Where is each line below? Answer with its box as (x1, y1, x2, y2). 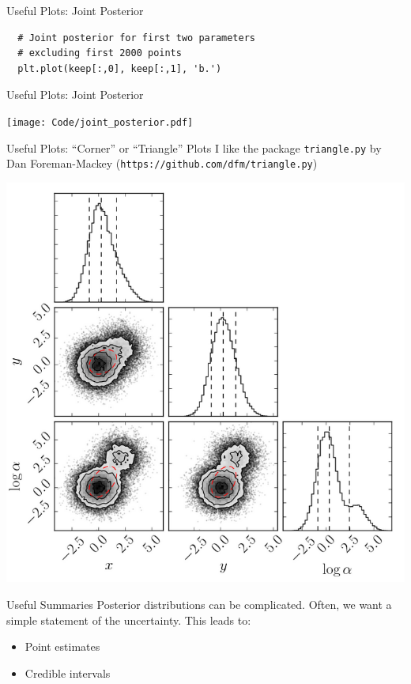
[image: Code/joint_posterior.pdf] (6, 116, 194, 128)
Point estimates (25, 638, 100, 655)
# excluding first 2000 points (17, 47, 182, 59)
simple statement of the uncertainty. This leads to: (6, 611, 251, 628)
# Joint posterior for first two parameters (17, 32, 255, 43)
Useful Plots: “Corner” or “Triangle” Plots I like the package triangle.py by (6, 139, 382, 156)
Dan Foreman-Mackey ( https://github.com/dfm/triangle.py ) (6, 155, 318, 172)
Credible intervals (25, 664, 111, 681)
